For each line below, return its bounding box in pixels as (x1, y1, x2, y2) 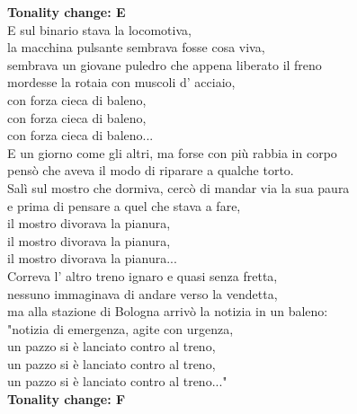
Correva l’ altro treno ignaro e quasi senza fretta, (7, 266, 278, 285)
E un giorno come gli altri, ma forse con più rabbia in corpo (7, 143, 337, 162)
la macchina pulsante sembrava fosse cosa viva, (7, 38, 265, 57)
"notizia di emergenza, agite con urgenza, (7, 319, 234, 338)
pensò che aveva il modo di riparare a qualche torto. (7, 161, 294, 180)
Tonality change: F (7, 390, 126, 409)
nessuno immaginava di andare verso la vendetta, (7, 284, 278, 303)
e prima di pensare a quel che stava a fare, (7, 196, 241, 215)
